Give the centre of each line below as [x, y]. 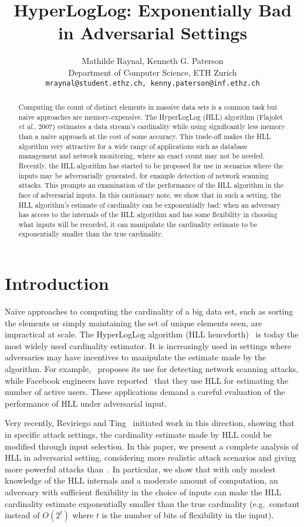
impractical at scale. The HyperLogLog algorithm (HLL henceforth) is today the [152, 334]
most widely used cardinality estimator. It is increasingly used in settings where [148, 345]
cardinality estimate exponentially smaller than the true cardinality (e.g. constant [152, 503]
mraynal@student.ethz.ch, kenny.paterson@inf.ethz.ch [153, 83]
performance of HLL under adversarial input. [86, 403]
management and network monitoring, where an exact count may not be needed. [142, 156]
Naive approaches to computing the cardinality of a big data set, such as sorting [149, 311]
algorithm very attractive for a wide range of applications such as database [133, 146]
